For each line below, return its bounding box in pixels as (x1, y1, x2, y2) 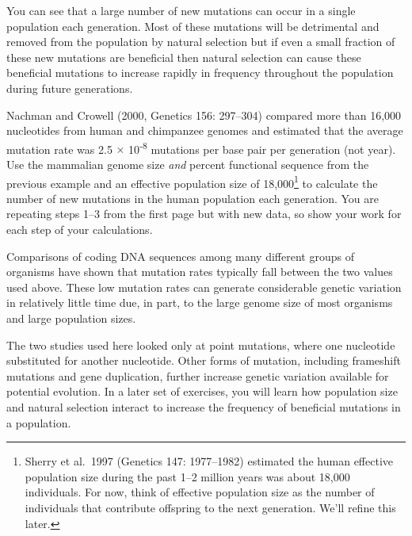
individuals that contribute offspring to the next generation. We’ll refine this (25, 499, 396, 515)
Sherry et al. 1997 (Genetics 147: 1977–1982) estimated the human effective (25, 453, 394, 469)
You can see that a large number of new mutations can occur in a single (6, 2, 356, 18)
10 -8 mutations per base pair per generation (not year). (128, 138, 396, 157)
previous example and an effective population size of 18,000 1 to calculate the (6, 172, 378, 191)
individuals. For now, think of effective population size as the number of (25, 484, 375, 500)
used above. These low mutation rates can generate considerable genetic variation (6, 278, 402, 295)
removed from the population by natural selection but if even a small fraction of (6, 33, 395, 50)
